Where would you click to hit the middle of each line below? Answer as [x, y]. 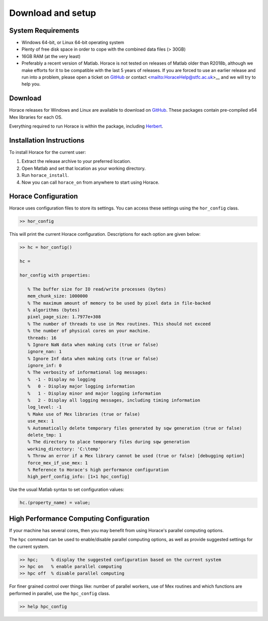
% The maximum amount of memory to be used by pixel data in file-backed [119, 303]
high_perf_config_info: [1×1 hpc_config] [79, 477]
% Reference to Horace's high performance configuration [98, 470]
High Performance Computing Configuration [79, 518]
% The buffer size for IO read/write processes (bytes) [97, 289]
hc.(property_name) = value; [55, 503]
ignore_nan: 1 [45, 352]
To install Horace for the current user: [48, 152]
